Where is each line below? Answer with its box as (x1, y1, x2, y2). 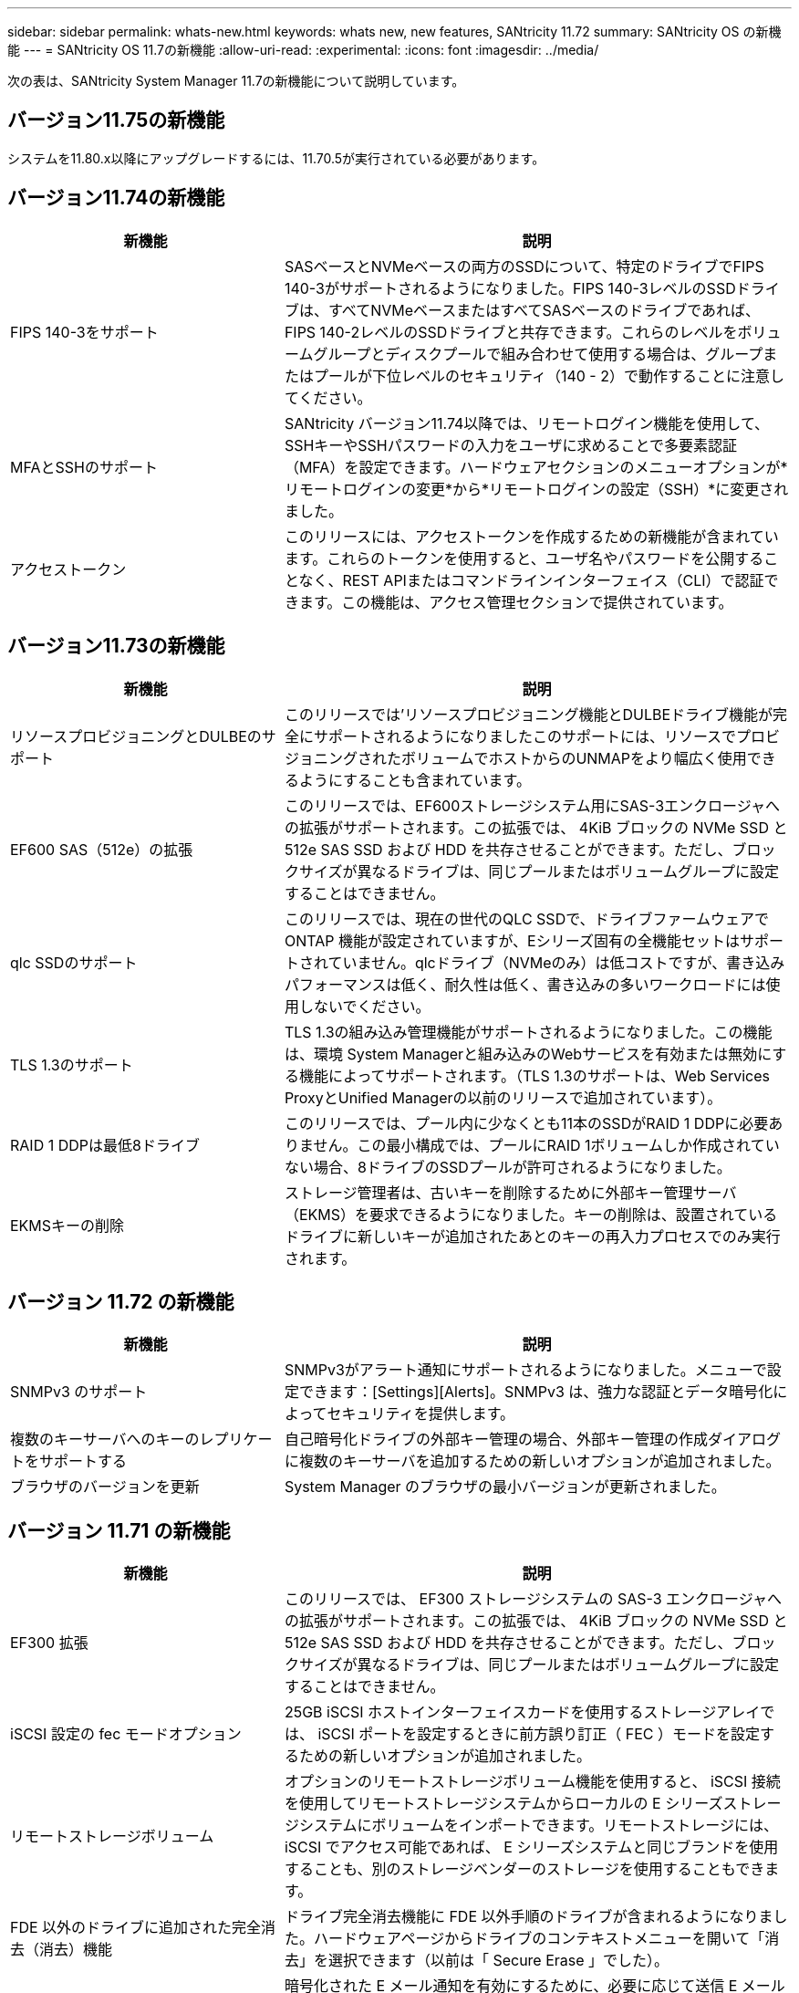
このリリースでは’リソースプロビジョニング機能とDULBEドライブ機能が (284, 704, 773, 724)
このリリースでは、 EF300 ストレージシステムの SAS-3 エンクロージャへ (284, 1590, 782, 1609)
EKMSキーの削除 (10, 1216, 125, 1235)
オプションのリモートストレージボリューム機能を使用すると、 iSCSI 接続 (284, 1772, 781, 1791)
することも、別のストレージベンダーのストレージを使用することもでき (284, 1860, 765, 1879)
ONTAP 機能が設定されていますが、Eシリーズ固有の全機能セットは (284, 931, 740, 950)
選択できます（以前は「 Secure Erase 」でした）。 (327, 1951, 669, 1970)
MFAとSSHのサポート (10, 457, 158, 476)
